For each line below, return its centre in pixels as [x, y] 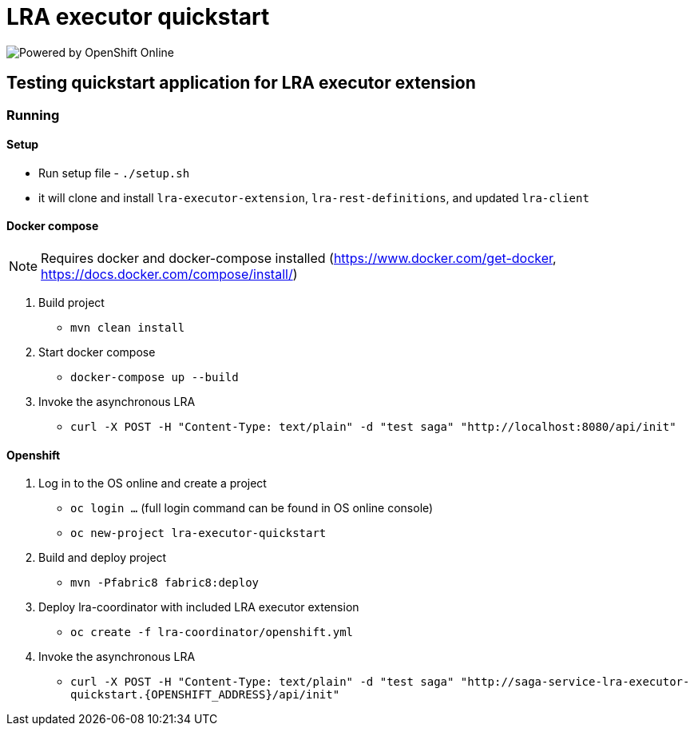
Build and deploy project [103, 558]
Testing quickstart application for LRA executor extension [241, 83]
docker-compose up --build [155, 378]
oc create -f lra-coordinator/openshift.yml [212, 633]
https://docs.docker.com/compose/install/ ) [169, 274]
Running [33, 115]
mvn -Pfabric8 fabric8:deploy [165, 583]
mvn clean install [128, 328]
